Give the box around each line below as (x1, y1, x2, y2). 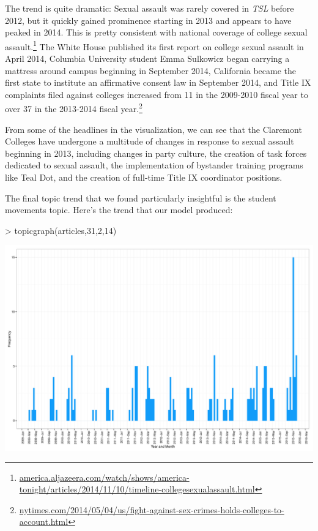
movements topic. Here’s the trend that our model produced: (5, 203, 233, 216)
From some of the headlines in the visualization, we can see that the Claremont (5, 122, 302, 135)
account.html (19, 515, 68, 528)
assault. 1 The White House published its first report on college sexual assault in (5, 38, 304, 53)
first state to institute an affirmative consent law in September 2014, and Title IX (5, 76, 311, 89)
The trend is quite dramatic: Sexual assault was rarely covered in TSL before (5, 2, 294, 14)
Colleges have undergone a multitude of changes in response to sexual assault (5, 135, 294, 148)
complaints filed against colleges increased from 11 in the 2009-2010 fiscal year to (5, 88, 308, 100)
